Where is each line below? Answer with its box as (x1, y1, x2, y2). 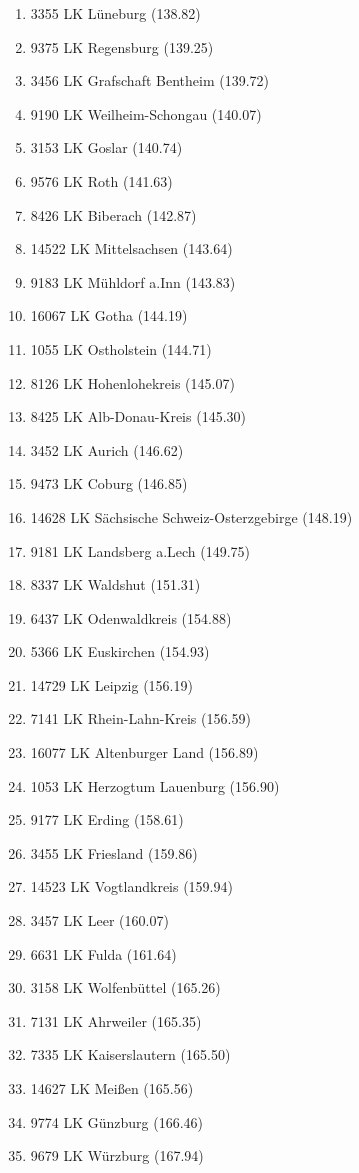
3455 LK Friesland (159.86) (30, 842, 198, 863)
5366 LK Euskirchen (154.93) (30, 641, 210, 662)
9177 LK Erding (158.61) (30, 809, 184, 830)
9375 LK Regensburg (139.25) (30, 36, 214, 57)
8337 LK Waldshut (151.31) (30, 574, 201, 595)
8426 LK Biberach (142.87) (30, 204, 197, 225)
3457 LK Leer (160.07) (30, 910, 169, 931)
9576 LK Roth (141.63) (30, 170, 173, 191)
